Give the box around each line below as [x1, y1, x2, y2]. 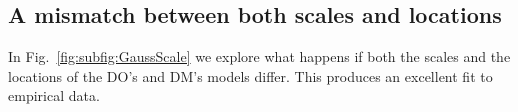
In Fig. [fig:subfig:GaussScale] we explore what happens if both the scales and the [8, 46, 511, 67]
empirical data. [8, 85, 100, 106]
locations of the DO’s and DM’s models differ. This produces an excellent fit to [8, 65, 493, 86]
